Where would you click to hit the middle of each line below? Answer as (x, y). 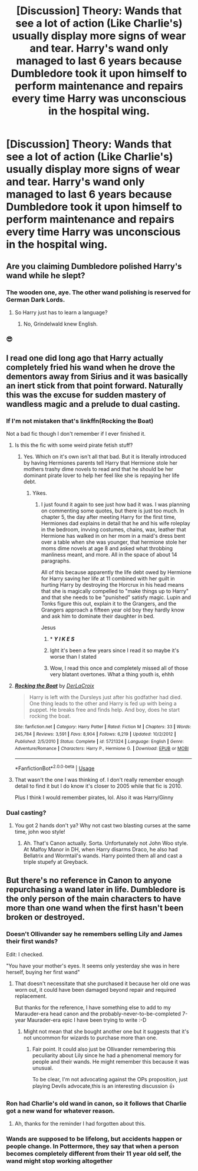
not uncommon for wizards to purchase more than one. (90, 1037)
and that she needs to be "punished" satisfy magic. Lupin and (116, 597)
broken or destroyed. (46, 917)
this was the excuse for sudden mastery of (86, 395)
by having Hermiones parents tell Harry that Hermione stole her (100, 463)
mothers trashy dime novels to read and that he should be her (98, 469)
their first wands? (32, 942)
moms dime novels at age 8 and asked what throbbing (107, 548)
